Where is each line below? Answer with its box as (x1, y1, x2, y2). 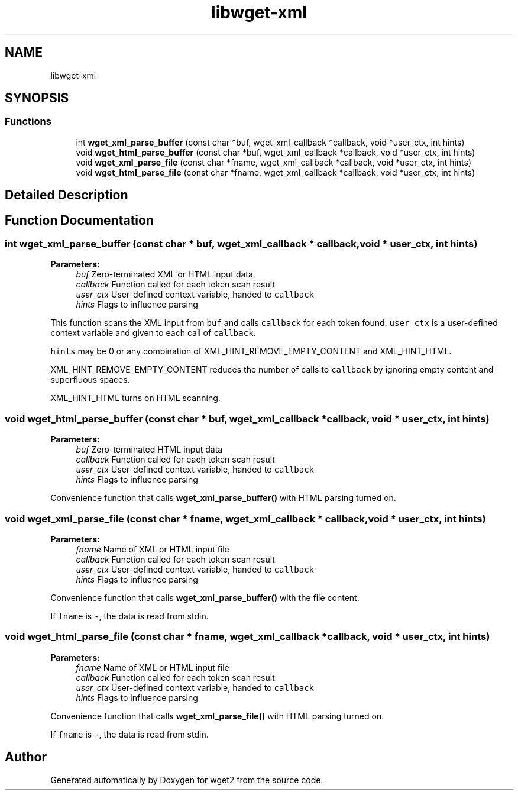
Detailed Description (5, 188, 128, 203)
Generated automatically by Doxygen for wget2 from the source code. (50, 774, 323, 785)
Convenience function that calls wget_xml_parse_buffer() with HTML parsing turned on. (50, 493, 396, 503)
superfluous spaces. (50, 374, 130, 385)
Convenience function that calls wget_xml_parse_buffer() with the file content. (50, 592, 360, 603)
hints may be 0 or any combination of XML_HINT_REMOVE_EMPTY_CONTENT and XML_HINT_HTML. (50, 346, 452, 357)
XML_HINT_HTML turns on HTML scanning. (50, 393, 221, 403)
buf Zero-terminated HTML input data (76, 444, 223, 455)
